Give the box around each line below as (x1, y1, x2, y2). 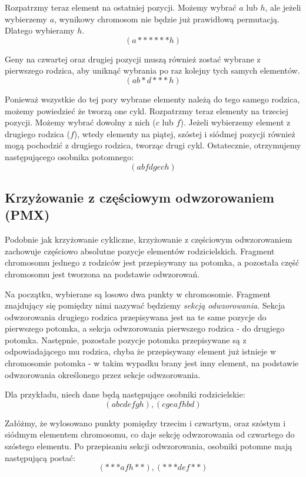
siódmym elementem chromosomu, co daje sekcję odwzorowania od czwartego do (5, 428, 295, 440)
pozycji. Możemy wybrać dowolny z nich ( (5, 116, 156, 128)
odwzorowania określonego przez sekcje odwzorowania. (5, 368, 201, 380)
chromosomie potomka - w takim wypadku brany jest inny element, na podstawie (5, 357, 299, 369)
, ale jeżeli (265, 1, 301, 13)
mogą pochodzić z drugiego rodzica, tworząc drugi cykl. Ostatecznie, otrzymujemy (5, 139, 301, 151)
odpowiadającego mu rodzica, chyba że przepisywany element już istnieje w (5, 345, 277, 357)
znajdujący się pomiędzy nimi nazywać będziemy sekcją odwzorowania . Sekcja (5, 299, 285, 312)
